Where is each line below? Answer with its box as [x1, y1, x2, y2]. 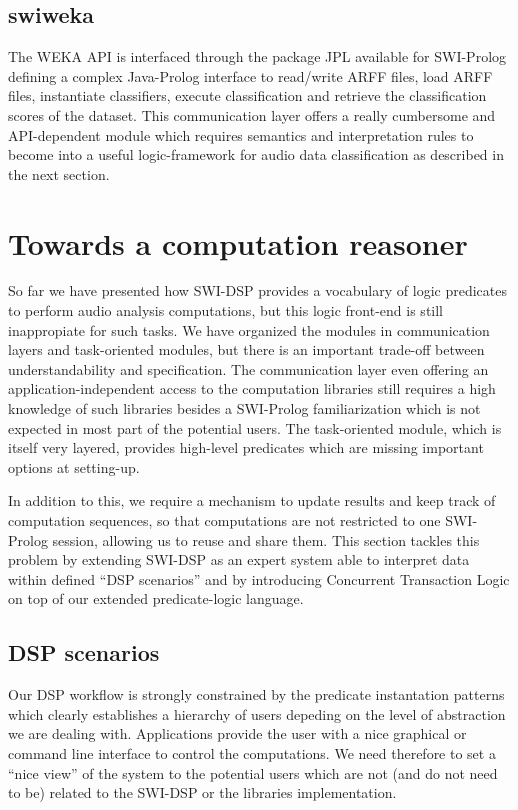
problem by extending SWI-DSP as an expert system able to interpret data [8, 549, 470, 570]
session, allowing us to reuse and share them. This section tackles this [52, 529, 480, 550]
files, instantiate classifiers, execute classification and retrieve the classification [8, 85, 487, 106]
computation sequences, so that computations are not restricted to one [8, 510, 441, 531]
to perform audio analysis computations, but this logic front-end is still [8, 300, 444, 321]
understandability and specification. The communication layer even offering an [8, 358, 489, 379]
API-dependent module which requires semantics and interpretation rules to [8, 124, 474, 145]
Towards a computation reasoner [8, 222, 468, 263]
